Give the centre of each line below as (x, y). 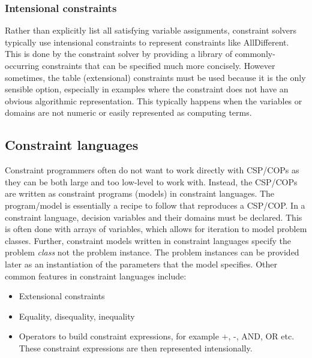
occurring (22, 65)
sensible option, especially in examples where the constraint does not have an (147, 89)
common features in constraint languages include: (96, 276)
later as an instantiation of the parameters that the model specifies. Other (141, 264)
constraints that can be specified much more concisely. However (158, 65)
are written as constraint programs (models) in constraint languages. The (140, 193)
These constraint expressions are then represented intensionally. (136, 348)
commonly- (255, 54)
